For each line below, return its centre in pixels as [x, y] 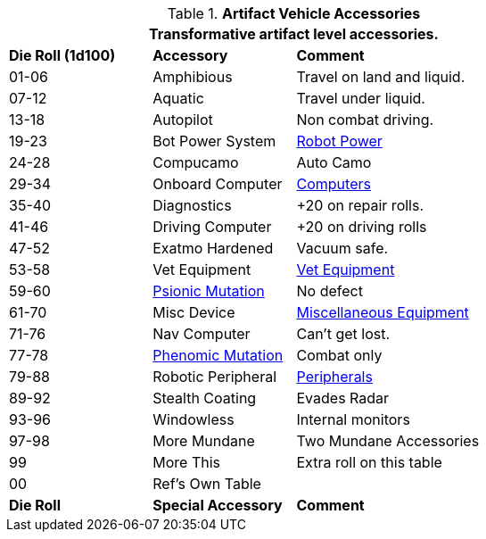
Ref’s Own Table [207, 484]
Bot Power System [214, 141]
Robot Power [339, 141]
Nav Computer [202, 334]
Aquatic [178, 98]
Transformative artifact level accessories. [294, 34]
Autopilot [183, 120]
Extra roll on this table [369, 462]
